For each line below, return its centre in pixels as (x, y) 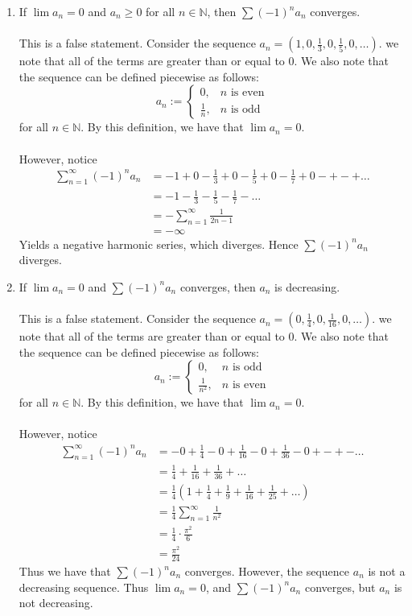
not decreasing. (56, 603)
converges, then (218, 286)
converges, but (340, 587)
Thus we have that (65, 571)
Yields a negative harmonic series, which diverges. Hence (159, 244)
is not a (387, 571)
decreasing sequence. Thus (84, 587)
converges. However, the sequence (267, 571)
